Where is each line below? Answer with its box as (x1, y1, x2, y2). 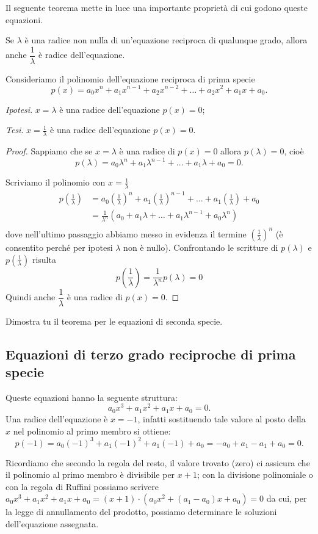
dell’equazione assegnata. (5, 517, 99, 530)
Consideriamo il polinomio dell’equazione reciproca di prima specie (5, 72, 255, 85)
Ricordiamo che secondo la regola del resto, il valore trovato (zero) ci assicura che (5, 456, 310, 469)
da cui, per (266, 492, 307, 505)
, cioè (284, 144, 304, 157)
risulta (32, 253, 56, 265)
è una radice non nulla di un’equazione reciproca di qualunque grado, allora (24, 34, 308, 46)
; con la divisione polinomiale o (197, 468, 313, 481)
